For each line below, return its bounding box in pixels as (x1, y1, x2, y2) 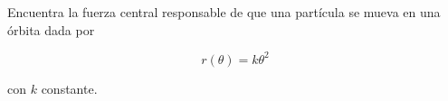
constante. (41, 78, 98, 97)
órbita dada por (7, 20, 95, 39)
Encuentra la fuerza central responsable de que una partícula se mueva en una (7, 3, 441, 21)
